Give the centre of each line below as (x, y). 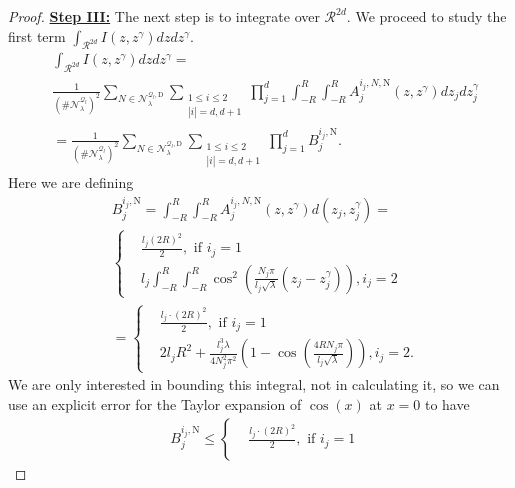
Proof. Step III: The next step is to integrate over (164, 16)
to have (447, 404)
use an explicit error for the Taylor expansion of (155, 404)
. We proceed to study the (426, 16)
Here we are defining (71, 182)
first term (37, 35)
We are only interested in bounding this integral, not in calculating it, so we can (254, 384)
